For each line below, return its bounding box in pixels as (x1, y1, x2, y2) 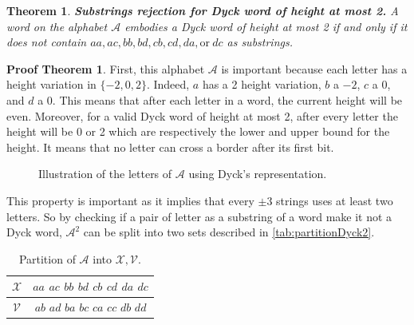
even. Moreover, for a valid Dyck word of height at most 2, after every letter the (6, 107, 398, 124)
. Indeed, (146, 76, 190, 93)
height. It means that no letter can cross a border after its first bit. (6, 138, 334, 155)
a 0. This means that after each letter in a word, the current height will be (37, 91, 403, 108)
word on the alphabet (6, 18, 108, 34)
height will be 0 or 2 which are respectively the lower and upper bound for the (6, 123, 390, 140)
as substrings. (227, 34, 293, 50)
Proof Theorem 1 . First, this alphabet (6, 60, 205, 77)
